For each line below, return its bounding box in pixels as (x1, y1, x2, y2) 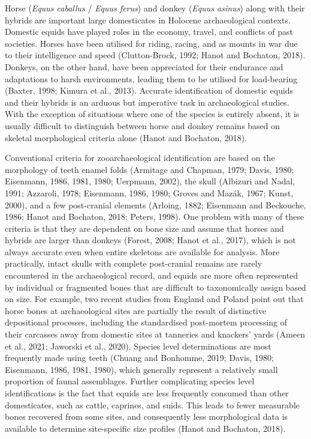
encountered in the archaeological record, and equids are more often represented (5, 269, 298, 282)
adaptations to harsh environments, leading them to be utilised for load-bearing (5, 72, 298, 85)
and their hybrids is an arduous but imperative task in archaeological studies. (5, 95, 289, 108)
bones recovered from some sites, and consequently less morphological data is (5, 410, 288, 423)
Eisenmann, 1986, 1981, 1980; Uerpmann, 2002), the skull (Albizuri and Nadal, (5, 175, 295, 187)
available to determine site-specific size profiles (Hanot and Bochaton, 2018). (5, 422, 286, 434)
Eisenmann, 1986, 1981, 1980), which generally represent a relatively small (5, 363, 278, 375)
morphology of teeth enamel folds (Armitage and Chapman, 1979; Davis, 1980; (5, 163, 294, 175)
